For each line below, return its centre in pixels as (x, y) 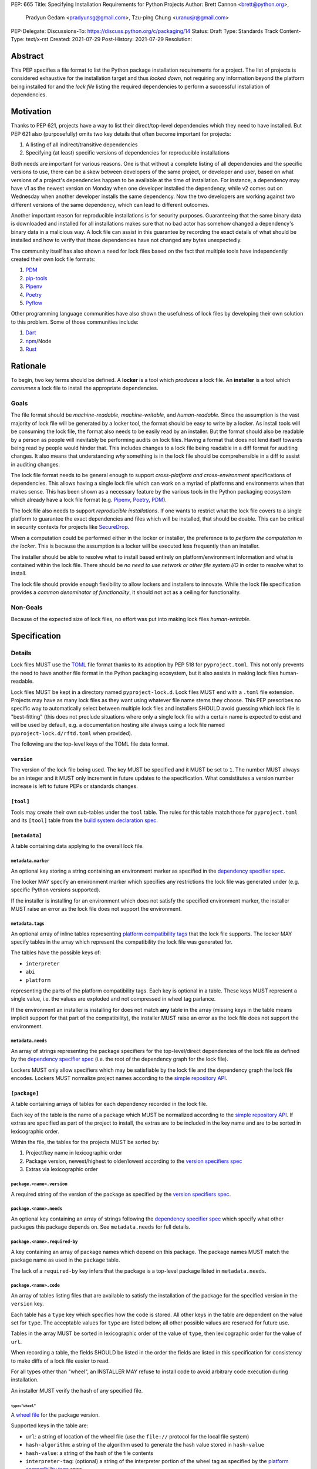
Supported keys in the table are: (50, 1426)
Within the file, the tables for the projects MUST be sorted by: (85, 1142)
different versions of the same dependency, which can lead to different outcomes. (110, 204)
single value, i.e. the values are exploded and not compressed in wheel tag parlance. (113, 999)
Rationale (28, 366)
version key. (27, 1304)
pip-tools (36, 278)
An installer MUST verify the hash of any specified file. (77, 1390)
